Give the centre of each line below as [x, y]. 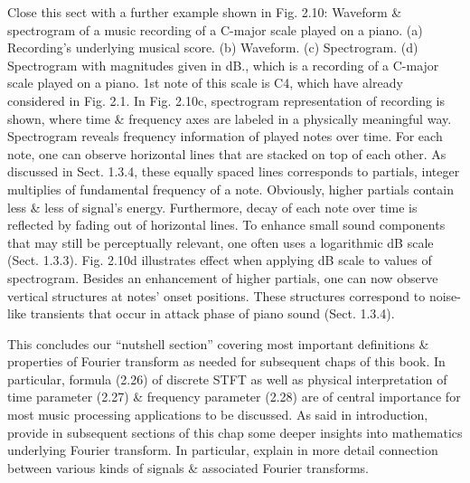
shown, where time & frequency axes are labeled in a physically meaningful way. [230, 118]
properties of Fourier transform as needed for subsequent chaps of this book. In [226, 361]
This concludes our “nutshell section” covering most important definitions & [218, 343]
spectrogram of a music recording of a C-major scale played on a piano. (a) [215, 29]
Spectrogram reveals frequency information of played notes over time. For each [225, 136]
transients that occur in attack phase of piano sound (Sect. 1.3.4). [212, 313]
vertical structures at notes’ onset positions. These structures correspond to [216, 295]
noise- [445, 295]
